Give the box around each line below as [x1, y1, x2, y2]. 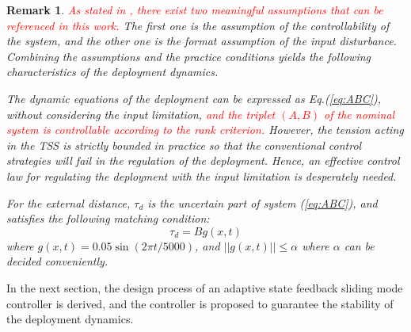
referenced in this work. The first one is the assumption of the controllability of [6, 17, 390, 33]
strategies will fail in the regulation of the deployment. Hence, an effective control [6, 152, 400, 169]
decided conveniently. [6, 253, 108, 269]
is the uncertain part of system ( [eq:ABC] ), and [147, 194, 378, 211]
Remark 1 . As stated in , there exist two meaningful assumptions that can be [6, 2, 383, 17]
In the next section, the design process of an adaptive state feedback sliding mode [6, 279, 403, 296]
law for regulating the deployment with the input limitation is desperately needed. [6, 167, 397, 184]
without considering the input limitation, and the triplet [6, 105, 276, 122]
